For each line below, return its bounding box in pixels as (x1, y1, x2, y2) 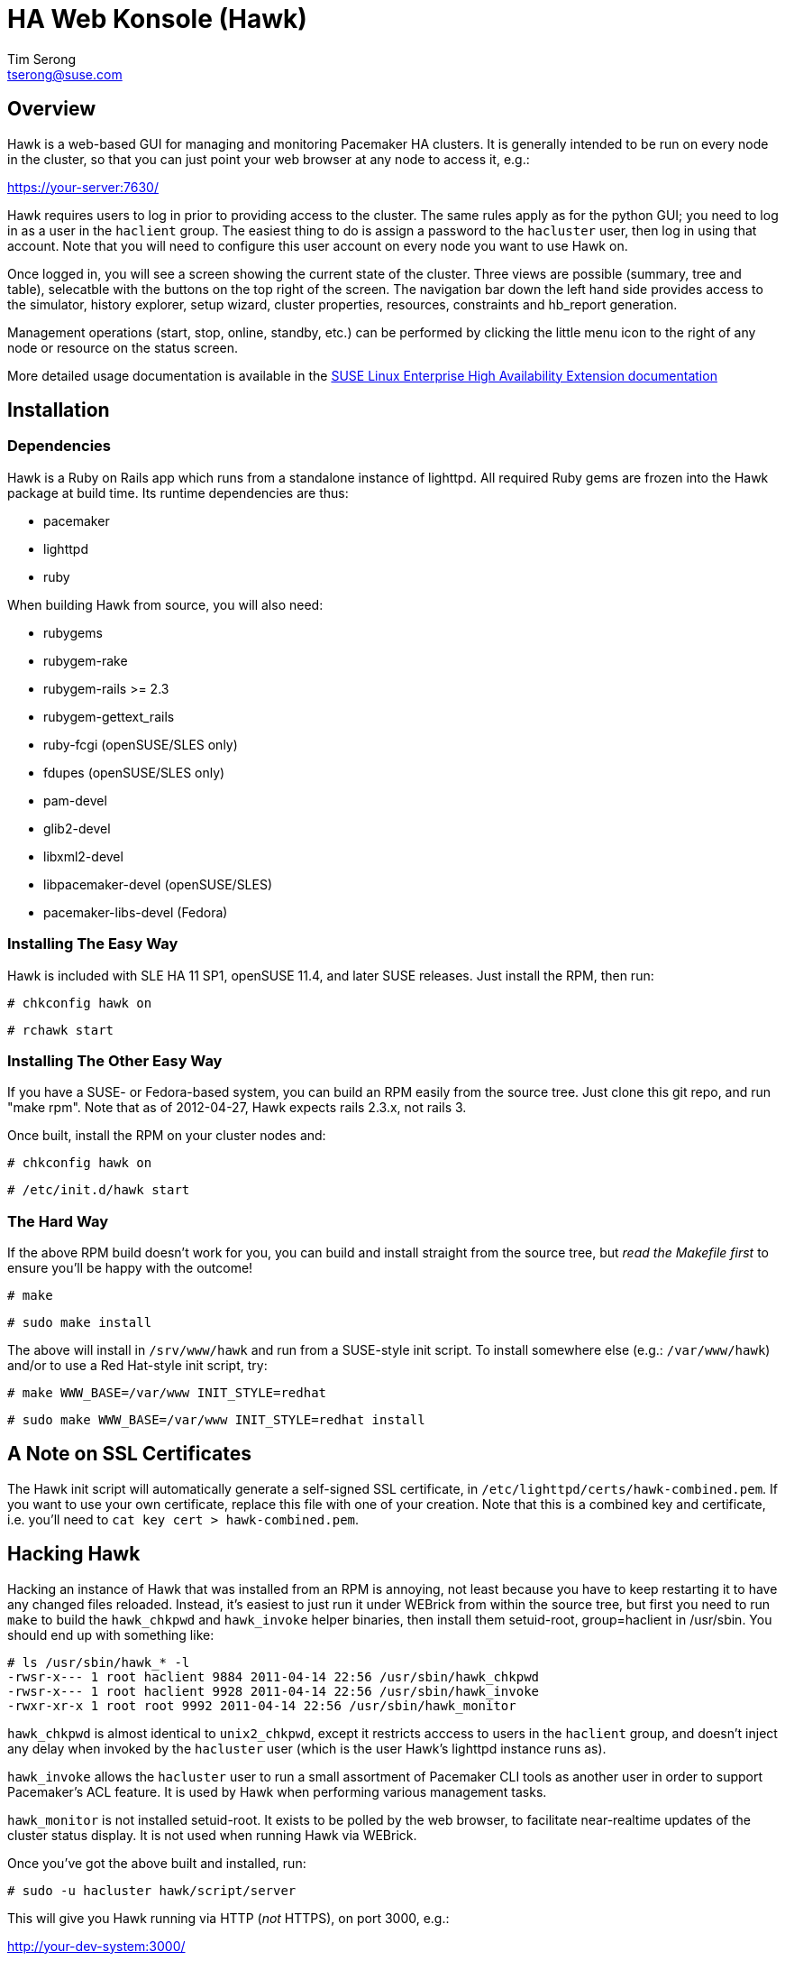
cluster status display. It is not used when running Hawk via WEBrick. (7, 1827, 417, 1843)
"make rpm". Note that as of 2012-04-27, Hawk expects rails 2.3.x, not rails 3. (7, 1100, 467, 1116)
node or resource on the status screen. (7, 339, 239, 355)
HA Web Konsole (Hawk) (7, 4, 307, 34)
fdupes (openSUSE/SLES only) (43, 764, 225, 780)
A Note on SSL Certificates (7, 1442, 251, 1466)
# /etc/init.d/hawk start (7, 1183, 190, 1198)
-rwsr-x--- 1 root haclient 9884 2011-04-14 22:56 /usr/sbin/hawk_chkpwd (7, 1669, 540, 1684)
